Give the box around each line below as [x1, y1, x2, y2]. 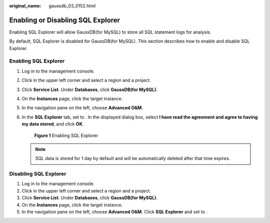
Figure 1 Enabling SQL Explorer [34, 132, 98, 138]
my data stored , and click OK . [21, 121, 84, 127]
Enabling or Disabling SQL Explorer [9, 15, 120, 24]
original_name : [9, 3, 41, 8]
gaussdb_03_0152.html [48, 3, 96, 8]
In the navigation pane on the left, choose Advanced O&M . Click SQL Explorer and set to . [21, 209, 207, 215]
